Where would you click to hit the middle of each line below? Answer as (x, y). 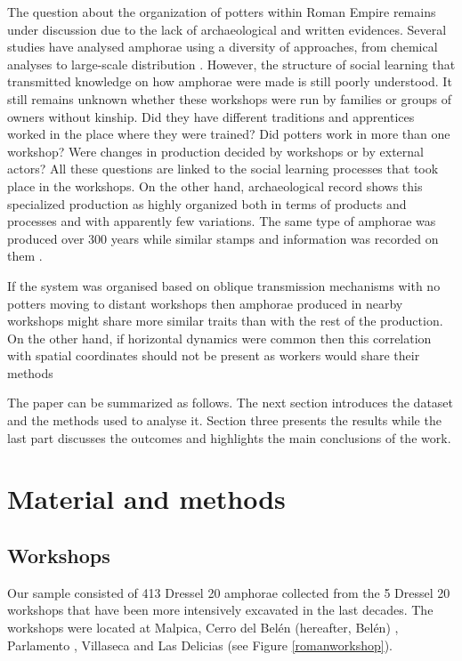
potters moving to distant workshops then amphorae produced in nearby (205, 303)
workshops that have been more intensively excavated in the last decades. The (220, 610)
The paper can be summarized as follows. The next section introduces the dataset (231, 403)
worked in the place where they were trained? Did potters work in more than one (229, 134)
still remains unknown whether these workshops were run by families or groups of (229, 98)
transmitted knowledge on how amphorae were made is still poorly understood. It (230, 81)
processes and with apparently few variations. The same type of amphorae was (222, 221)
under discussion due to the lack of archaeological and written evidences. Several (227, 29)
